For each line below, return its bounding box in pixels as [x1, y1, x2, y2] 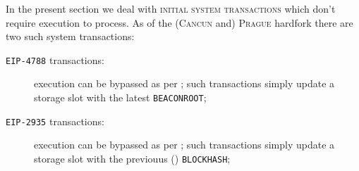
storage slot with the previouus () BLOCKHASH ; [34, 151, 231, 165]
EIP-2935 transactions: [6, 113, 104, 128]
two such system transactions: [6, 29, 135, 44]
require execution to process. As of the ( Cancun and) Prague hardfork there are [6, 15, 353, 30]
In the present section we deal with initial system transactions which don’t [6, 1, 336, 15]
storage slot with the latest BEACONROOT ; [34, 90, 207, 105]
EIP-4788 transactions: [6, 52, 104, 67]
